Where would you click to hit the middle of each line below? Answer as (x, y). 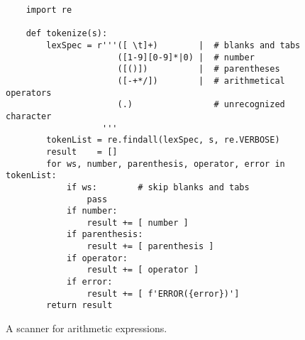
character (29, 116)
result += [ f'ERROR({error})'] (163, 294)
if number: (92, 211)
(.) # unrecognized (201, 105)
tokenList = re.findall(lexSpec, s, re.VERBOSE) (163, 140)
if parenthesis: (105, 235)
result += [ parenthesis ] (150, 247)
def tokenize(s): (67, 34)
